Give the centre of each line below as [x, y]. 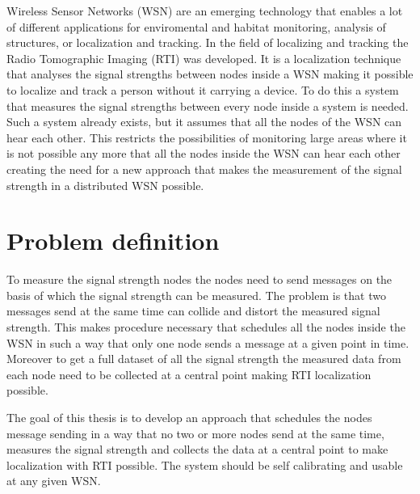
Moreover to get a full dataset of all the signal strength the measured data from [204, 359]
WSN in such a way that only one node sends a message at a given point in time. [208, 342]
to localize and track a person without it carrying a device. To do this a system [203, 89]
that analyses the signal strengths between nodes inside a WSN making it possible [210, 74]
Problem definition [113, 241]
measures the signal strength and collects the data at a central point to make [197, 449]
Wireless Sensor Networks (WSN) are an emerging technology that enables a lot [205, 11]
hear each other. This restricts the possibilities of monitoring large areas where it [207, 137]
